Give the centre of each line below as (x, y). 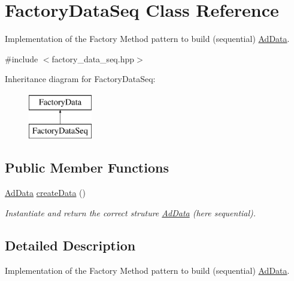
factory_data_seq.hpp (93, 58)
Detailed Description (70, 245)
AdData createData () (46, 193)
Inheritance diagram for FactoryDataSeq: (80, 79)
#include (22, 58)
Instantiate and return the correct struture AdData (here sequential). (131, 212)
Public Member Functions (87, 167)
